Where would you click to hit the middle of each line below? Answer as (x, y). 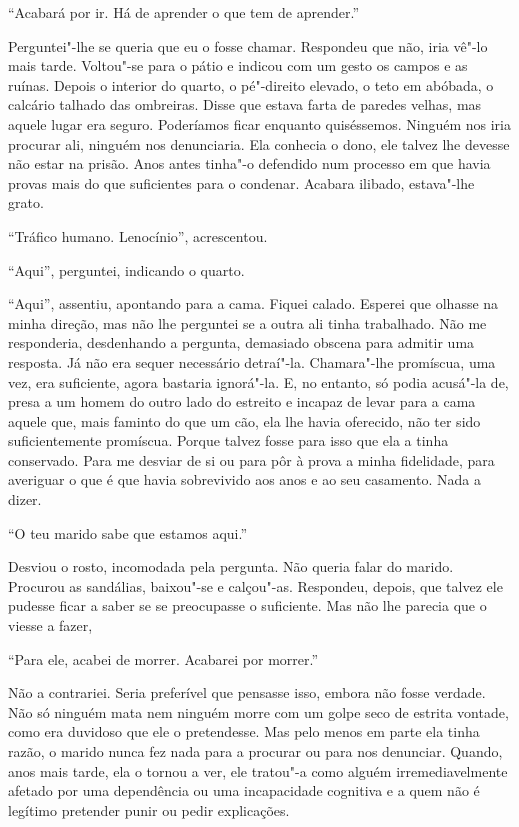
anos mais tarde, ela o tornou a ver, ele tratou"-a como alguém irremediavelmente (258, 770)
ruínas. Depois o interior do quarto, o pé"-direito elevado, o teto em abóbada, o (251, 84)
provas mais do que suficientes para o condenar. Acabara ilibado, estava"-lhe (241, 182)
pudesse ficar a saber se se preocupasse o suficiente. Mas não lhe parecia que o (247, 605)
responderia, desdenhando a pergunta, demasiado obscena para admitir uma (241, 342)
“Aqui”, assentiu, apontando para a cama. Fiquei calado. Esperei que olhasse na (253, 303)
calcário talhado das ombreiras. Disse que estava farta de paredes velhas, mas (245, 104)
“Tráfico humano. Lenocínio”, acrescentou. (138, 235)
